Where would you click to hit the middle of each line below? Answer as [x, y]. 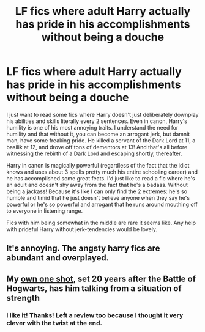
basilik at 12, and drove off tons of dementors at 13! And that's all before [97, 147]
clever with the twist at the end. [54, 323]
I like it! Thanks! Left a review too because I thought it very [95, 315]
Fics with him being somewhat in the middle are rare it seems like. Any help [101, 223]
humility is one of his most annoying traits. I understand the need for [92, 127]
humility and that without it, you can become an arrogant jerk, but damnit [98, 134]
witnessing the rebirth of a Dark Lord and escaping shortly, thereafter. [94, 153]
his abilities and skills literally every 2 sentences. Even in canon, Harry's [97, 121]
